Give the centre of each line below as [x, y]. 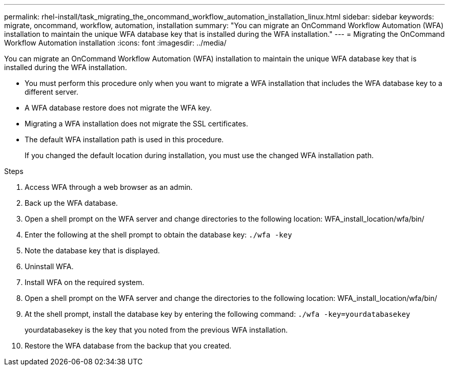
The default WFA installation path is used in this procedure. [124, 139]
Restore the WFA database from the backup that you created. [128, 346]
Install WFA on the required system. [85, 282]
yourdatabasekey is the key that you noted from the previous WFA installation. [156, 330]
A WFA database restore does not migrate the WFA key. [118, 108]
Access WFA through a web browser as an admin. [109, 187]
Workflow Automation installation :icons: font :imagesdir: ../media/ [115, 43]
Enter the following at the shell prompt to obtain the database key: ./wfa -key [158, 235]
